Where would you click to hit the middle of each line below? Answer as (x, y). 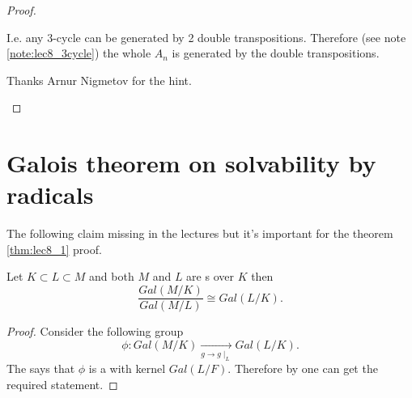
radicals (50, 195)
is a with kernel (127, 368)
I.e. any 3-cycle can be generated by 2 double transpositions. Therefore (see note (206, 37)
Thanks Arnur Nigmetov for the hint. (99, 80)
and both (112, 276)
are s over (210, 276)
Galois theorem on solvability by (191, 163)
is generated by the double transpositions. (276, 53)
